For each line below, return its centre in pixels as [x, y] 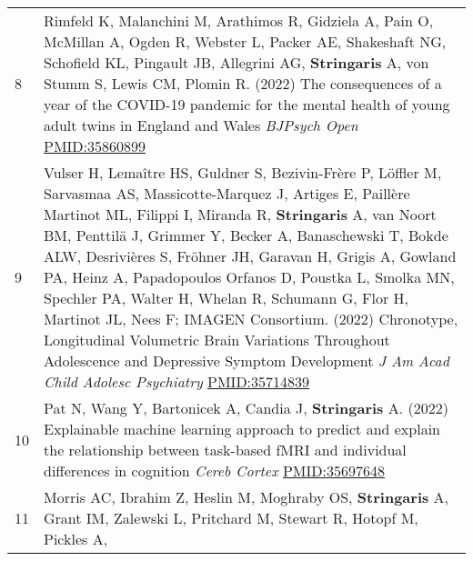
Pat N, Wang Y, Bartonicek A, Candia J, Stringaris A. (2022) [246, 408]
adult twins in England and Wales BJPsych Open [201, 125]
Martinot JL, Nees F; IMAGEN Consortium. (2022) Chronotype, [251, 319]
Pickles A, [76, 539]
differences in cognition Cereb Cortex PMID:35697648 [214, 471]
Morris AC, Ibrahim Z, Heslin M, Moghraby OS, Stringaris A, [247, 497]
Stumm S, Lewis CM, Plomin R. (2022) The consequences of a [243, 83]
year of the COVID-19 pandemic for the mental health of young [247, 104]
